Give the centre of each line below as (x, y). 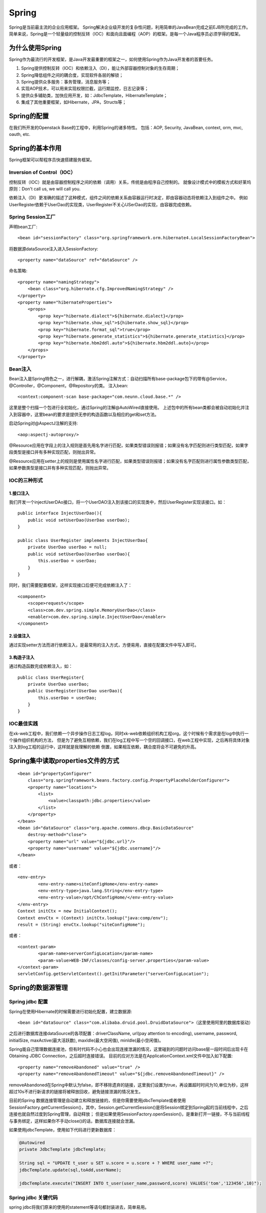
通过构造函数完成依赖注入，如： (41, 666)
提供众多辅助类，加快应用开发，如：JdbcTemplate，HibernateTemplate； (94, 95)
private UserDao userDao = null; (67, 547)
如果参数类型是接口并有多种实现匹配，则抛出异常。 (60, 468)
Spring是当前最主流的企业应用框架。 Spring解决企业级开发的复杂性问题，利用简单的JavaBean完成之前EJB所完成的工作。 (130, 27)
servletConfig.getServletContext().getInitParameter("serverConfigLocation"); (113, 974)
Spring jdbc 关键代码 (33, 1197)
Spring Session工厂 (32, 217)
